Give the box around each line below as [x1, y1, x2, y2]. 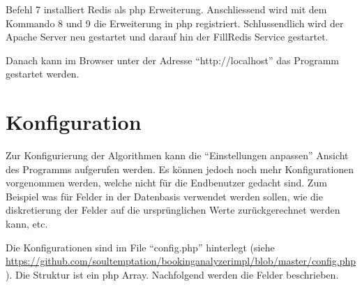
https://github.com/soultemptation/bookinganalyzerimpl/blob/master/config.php [6, 253, 356, 268]
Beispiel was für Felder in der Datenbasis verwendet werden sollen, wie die [6, 189, 323, 203]
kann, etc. [6, 216, 48, 231]
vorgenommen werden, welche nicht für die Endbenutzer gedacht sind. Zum [6, 175, 327, 190]
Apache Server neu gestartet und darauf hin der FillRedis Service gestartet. [6, 29, 329, 44]
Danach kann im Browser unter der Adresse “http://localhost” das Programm [6, 52, 340, 67]
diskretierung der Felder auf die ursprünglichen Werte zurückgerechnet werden [6, 203, 340, 217]
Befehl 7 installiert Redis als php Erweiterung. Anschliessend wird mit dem [6, 2, 327, 16]
